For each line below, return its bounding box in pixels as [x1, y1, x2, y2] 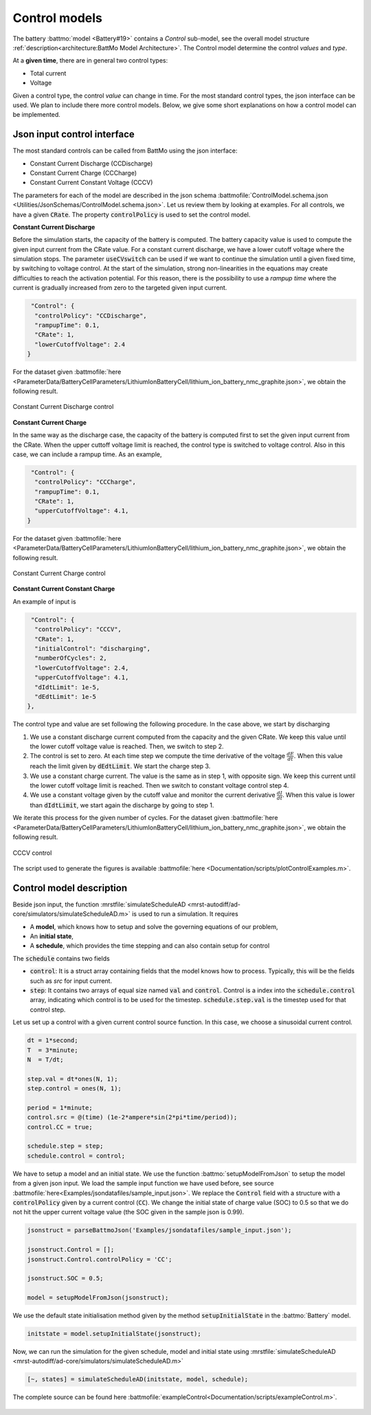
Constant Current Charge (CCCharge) [30, 168, 137, 177]
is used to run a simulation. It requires [131, 910, 238, 918]
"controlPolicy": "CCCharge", [34, 478, 137, 486]
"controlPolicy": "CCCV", [34, 625, 122, 634]
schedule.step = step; [27, 1142, 104, 1150]
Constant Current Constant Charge [12, 585, 115, 593]
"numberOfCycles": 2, [34, 654, 108, 662]
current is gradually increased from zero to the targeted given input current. [12, 284, 227, 292]
